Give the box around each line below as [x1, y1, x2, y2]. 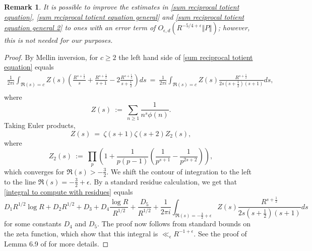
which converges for [4, 166, 65, 176]
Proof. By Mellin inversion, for [4, 51, 98, 62]
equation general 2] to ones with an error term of [4, 22, 156, 33]
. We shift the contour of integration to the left [106, 166, 252, 176]
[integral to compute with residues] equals [4, 186, 133, 197]
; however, [218, 22, 250, 33]
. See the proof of [194, 228, 247, 238]
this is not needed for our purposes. [4, 35, 113, 45]
